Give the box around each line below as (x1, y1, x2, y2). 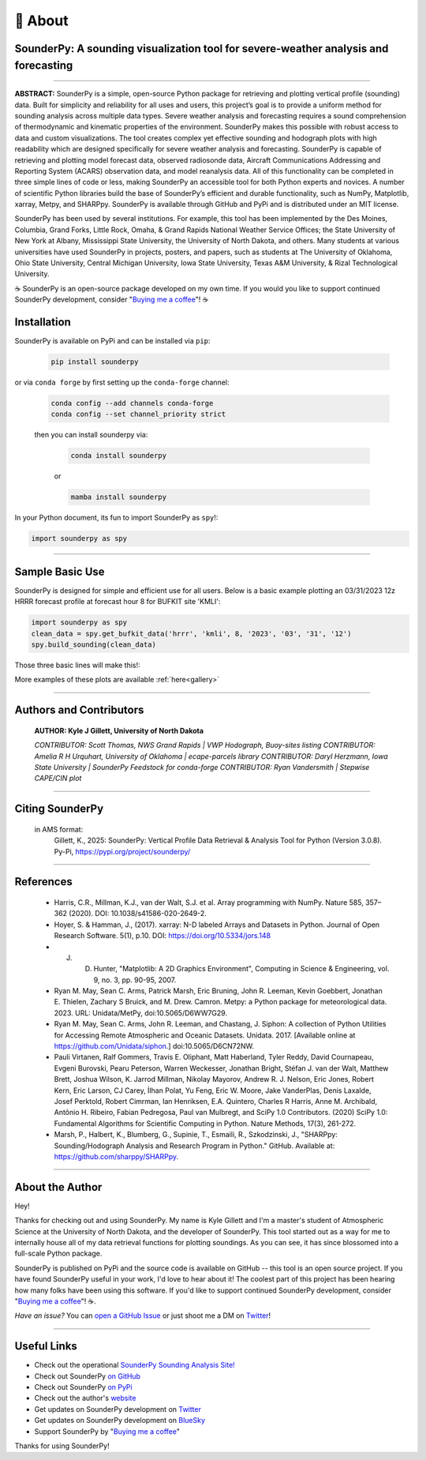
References (14, 875, 73, 888)
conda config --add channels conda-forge (50, 399, 214, 408)
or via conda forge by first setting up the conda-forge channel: (14, 377, 230, 387)
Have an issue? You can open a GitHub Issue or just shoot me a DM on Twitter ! (14, 1311, 271, 1320)
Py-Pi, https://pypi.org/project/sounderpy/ (54, 846, 191, 856)
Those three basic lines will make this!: (14, 660, 141, 670)
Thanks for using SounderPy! (14, 1441, 110, 1451)
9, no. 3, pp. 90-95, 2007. (93, 975, 177, 985)
